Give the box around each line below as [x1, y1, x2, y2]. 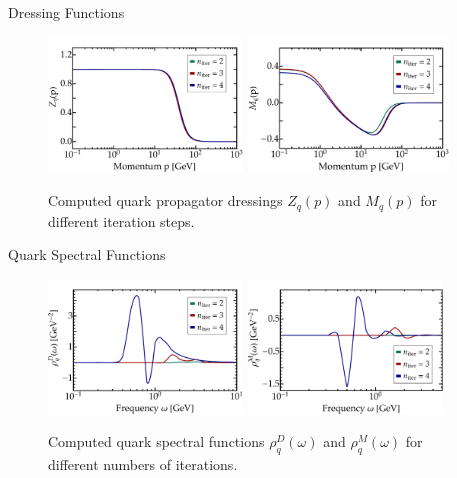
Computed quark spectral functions [48, 431, 265, 452]
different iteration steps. [48, 210, 195, 231]
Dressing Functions [8, 2, 125, 22]
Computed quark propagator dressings [48, 190, 283, 211]
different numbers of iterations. [48, 454, 238, 475]
